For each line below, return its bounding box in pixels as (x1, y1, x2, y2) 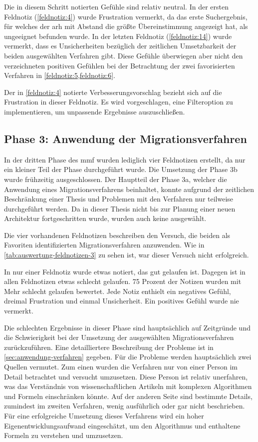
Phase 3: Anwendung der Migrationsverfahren (4, 130, 247, 146)
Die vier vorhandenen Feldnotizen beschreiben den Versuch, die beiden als (4, 229, 231, 240)
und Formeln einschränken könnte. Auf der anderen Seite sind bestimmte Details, (4, 390, 253, 401)
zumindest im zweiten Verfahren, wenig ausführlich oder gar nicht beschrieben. (4, 400, 245, 411)
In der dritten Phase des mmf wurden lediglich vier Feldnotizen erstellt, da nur (4, 154, 246, 164)
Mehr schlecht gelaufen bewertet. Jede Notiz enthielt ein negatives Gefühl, (4, 285, 231, 296)
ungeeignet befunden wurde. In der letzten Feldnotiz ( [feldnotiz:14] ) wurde (4, 30, 232, 41)
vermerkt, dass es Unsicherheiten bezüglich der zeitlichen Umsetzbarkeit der (4, 40, 237, 51)
